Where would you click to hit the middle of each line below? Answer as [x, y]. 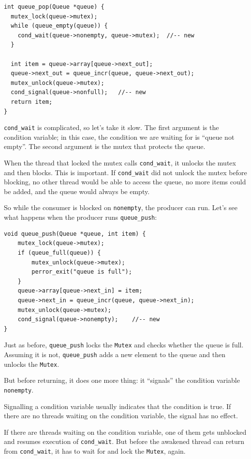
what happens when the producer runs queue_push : [81, 217]
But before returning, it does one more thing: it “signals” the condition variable [122, 380]
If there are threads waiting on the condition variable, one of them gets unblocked [125, 432]
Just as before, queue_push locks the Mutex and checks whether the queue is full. [124, 345]
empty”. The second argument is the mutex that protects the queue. [105, 146]
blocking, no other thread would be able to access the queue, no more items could [125, 182]
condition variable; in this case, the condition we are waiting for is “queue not [119, 137]
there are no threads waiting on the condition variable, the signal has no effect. [121, 416]
